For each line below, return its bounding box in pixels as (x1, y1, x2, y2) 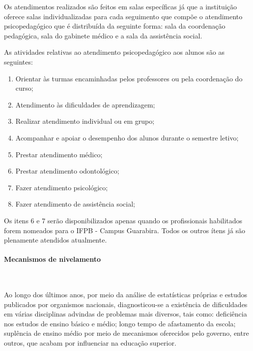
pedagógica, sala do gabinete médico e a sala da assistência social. (4, 30, 202, 40)
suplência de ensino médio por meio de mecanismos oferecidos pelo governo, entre (4, 328, 249, 338)
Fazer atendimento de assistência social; (15, 199, 135, 209)
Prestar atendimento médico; (15, 149, 103, 159)
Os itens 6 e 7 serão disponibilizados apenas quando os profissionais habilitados (4, 215, 243, 225)
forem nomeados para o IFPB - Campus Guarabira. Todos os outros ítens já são (4, 225, 246, 235)
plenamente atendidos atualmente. (4, 235, 107, 245)
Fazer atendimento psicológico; (15, 182, 108, 192)
